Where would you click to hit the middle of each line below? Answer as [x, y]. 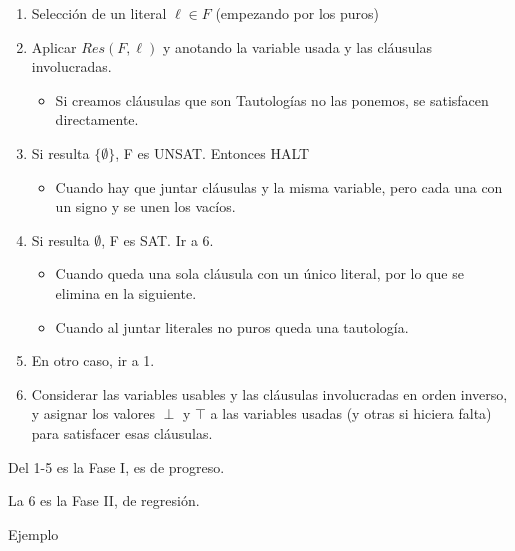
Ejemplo [33, 533]
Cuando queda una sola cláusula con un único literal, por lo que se [259, 273]
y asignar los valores [93, 413]
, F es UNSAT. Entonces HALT [212, 152]
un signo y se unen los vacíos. [145, 206]
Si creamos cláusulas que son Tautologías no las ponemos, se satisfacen [272, 99]
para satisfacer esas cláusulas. [122, 432]
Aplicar [54, 46]
